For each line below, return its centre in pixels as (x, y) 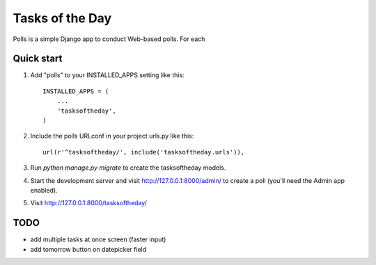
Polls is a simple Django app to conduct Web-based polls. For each (109, 39)
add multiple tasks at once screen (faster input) (98, 239)
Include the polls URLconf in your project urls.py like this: (112, 136)
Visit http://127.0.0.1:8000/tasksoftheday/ (89, 203)
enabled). (44, 190)
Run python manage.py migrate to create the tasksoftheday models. (128, 168)
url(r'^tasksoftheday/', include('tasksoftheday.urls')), (144, 152)
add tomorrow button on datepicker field (88, 249)
